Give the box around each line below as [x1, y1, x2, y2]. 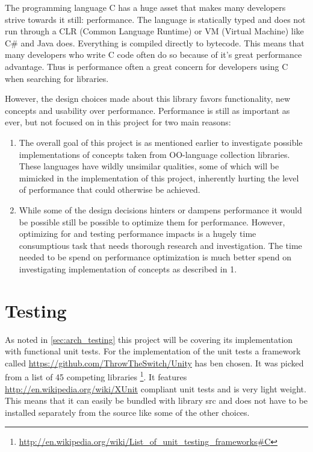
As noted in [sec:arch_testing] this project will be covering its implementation [5, 333, 293, 345]
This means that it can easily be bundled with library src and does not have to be [5, 394, 308, 407]
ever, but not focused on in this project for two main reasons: [5, 116, 231, 128]
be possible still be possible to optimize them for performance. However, [19, 215, 285, 228]
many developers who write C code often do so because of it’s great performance [5, 48, 302, 61]
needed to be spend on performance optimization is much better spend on [19, 251, 292, 263]
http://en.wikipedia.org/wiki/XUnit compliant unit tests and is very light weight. [5, 382, 306, 395]
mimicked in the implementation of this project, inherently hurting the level [19, 171, 299, 184]
